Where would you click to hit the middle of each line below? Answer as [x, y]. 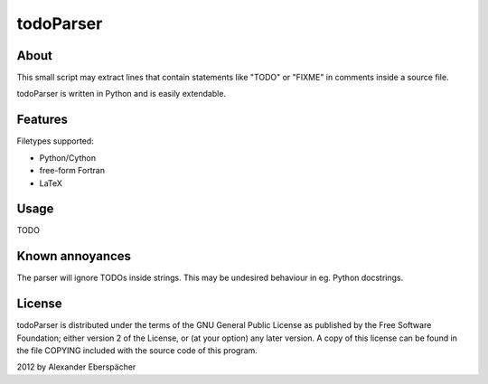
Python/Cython [68, 157]
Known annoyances [74, 256]
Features [42, 120]
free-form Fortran [72, 171]
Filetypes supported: [55, 141]
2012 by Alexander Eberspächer [76, 367]
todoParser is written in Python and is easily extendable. [121, 94]
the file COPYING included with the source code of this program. [137, 351]
